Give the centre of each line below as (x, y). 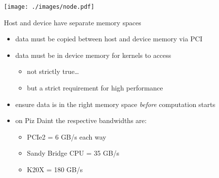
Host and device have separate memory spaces (73, 22)
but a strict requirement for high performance (95, 88)
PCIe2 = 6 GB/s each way (67, 136)
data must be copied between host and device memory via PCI (109, 39)
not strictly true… (53, 71)
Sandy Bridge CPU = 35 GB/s (73, 153)
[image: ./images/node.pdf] (49, 7)
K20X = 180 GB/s (55, 169)
